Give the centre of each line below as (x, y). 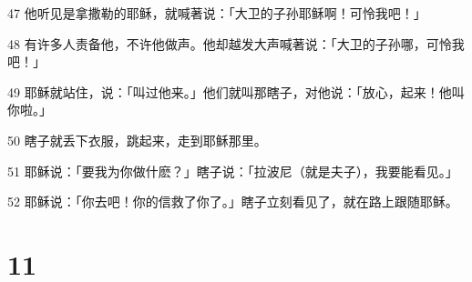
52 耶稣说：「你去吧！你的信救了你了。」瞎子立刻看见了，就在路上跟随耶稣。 (233, 201)
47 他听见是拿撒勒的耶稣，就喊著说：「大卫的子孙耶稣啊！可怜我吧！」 (217, 13)
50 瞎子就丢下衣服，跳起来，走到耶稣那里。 (137, 140)
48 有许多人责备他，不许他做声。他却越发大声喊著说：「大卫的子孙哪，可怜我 (236, 43)
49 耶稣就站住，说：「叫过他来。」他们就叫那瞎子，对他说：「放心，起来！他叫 (236, 91)
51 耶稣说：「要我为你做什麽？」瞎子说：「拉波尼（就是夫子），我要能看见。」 (233, 171)
